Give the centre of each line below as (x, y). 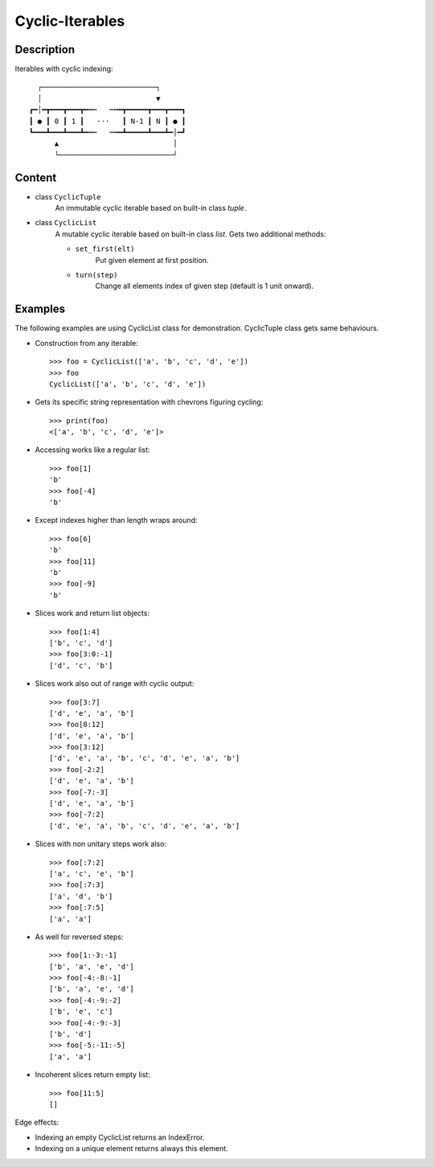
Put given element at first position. (152, 260)
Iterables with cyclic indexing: (64, 69)
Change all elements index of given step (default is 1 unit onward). (205, 286)
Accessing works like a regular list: (92, 450)
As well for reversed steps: (79, 936)
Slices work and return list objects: (92, 613)
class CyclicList (66, 223)
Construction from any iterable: (86, 343)
